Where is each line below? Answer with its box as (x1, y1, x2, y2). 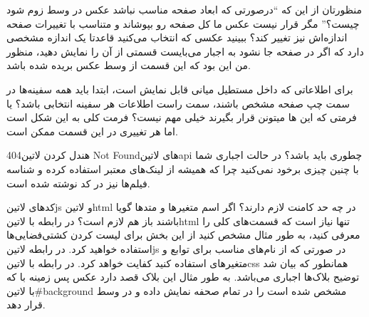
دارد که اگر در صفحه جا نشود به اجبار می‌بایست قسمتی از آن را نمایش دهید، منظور (6, 43, 364, 58)
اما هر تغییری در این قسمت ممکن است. (6, 123, 178, 138)
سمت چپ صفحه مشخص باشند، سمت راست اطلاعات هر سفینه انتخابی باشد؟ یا (6, 95, 350, 110)
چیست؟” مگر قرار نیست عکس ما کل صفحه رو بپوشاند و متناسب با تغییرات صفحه (6, 16, 360, 31)
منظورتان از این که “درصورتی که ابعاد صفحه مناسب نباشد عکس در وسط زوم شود (6, 2, 362, 16)
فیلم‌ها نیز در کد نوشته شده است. (6, 175, 150, 190)
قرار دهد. (6, 297, 46, 312)
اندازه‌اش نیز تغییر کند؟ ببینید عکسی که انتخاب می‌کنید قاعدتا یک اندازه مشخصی (6, 30, 348, 45)
